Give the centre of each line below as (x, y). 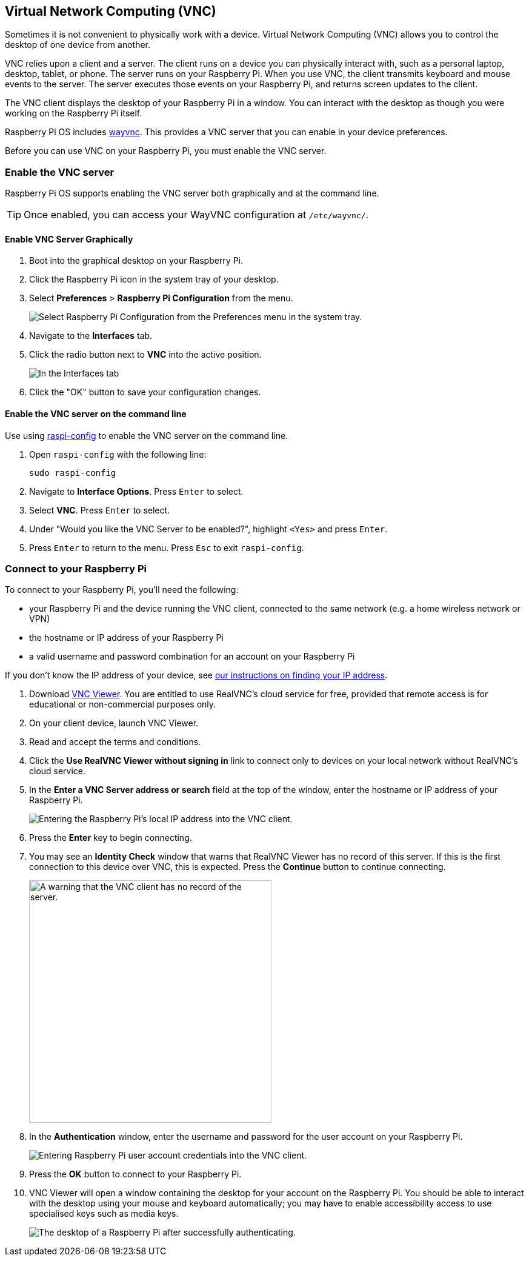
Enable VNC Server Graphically (69, 239)
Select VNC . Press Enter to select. (100, 510)
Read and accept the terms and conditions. (115, 742)
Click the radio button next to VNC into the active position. (145, 355)
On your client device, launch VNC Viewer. (114, 723)
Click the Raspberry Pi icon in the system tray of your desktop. (154, 279)
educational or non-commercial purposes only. (123, 704)
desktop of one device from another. (78, 45)
